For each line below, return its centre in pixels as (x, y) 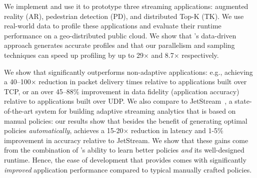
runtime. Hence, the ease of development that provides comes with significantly (125, 159)
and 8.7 (162, 55)
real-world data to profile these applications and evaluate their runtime (113, 26)
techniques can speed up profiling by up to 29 (74, 55)
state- (243, 101)
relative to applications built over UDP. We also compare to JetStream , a (118, 101)
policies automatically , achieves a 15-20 (64, 130)
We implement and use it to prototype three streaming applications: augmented (126, 6)
